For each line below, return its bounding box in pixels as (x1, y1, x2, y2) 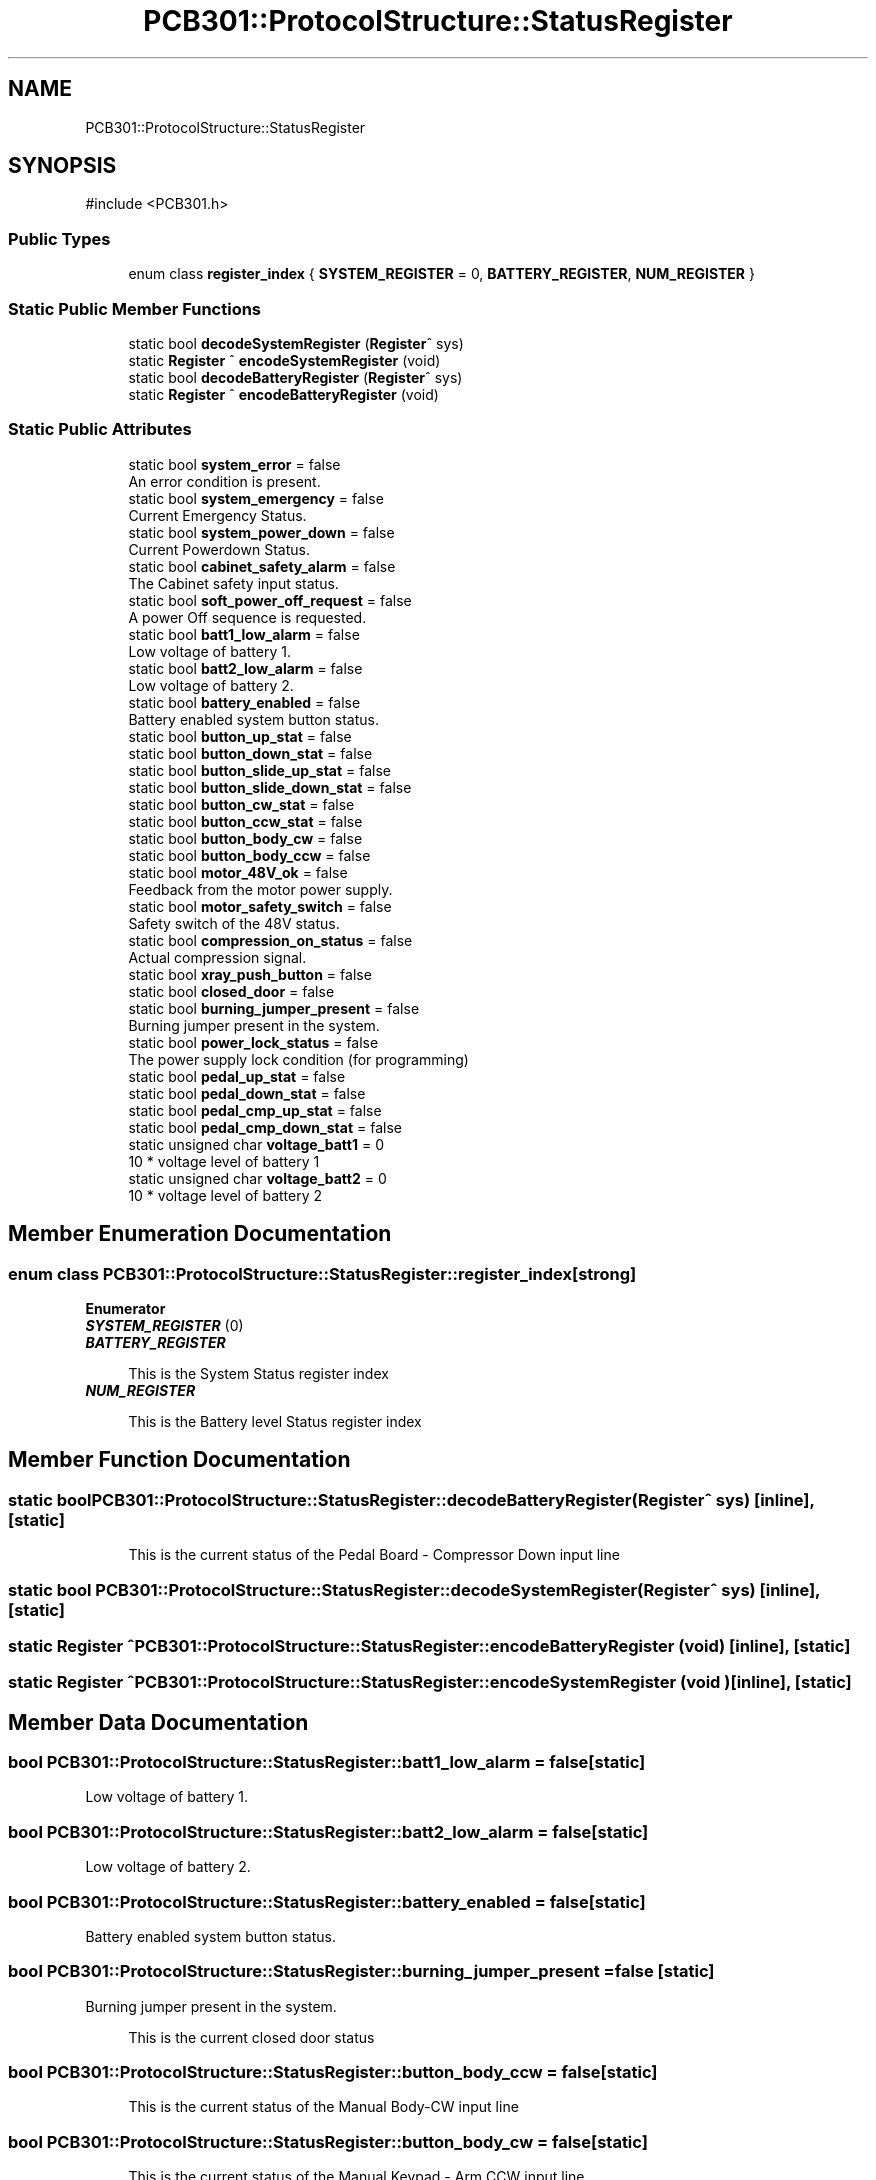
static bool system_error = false (128, 455, 341, 473)
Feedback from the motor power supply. (128, 880, 393, 898)
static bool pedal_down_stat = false (128, 1084, 366, 1102)
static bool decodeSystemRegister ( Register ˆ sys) (128, 334, 464, 352)
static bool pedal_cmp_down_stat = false (128, 1118, 402, 1136)
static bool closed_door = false (128, 982, 335, 1000)
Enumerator (85, 1299, 166, 1317)
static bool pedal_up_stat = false (128, 1067, 346, 1085)
